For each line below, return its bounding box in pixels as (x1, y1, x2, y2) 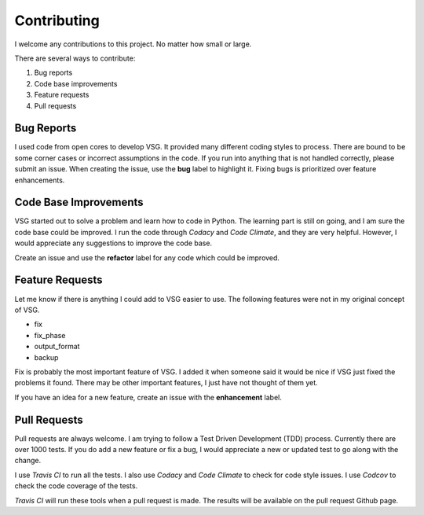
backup (34, 352, 59, 362)
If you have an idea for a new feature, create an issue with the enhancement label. (14, 392, 283, 402)
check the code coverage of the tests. (14, 481, 138, 491)
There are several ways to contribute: (14, 53, 136, 63)
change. (14, 456, 42, 465)
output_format (34, 342, 80, 351)
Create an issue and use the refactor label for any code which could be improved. (14, 252, 280, 263)
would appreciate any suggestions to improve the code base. (14, 238, 212, 248)
